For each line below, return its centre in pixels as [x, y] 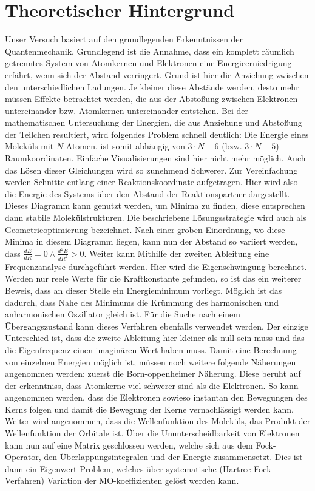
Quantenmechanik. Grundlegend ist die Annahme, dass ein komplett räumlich [150, 51]
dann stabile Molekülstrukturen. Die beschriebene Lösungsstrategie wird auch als [156, 218]
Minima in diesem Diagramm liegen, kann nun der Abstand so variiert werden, [151, 241]
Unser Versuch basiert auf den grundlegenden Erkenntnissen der [124, 39]
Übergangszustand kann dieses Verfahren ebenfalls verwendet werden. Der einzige [157, 326]
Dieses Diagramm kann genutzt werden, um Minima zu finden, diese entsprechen [155, 205]
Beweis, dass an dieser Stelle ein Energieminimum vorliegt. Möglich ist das [144, 290]
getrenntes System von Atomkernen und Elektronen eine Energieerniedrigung [148, 63]
